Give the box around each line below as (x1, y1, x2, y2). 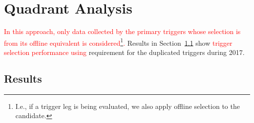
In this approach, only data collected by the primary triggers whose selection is (4, 26, 241, 36)
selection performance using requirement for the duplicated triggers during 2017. (4, 47, 245, 57)
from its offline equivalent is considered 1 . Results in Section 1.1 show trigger (4, 36, 233, 48)
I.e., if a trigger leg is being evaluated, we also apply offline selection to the (15, 101, 240, 111)
